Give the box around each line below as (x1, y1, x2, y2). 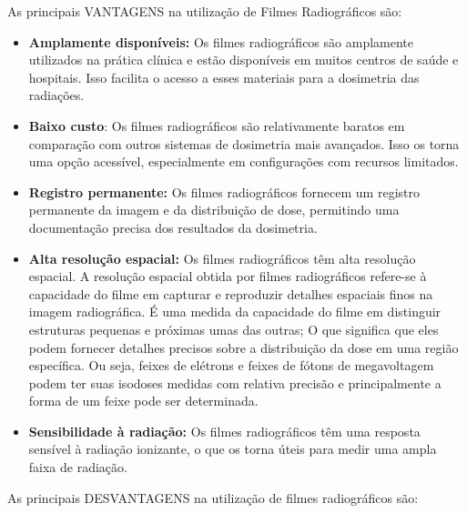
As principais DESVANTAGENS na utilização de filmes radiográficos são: (7, 488, 419, 507)
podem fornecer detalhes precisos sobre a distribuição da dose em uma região (28, 337, 459, 357)
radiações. (28, 85, 85, 105)
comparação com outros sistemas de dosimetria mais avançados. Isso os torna (28, 134, 460, 153)
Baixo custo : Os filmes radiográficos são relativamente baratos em (28, 116, 405, 135)
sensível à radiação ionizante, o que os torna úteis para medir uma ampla (28, 439, 437, 458)
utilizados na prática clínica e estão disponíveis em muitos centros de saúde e (28, 50, 459, 69)
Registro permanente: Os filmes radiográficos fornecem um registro (28, 182, 420, 201)
